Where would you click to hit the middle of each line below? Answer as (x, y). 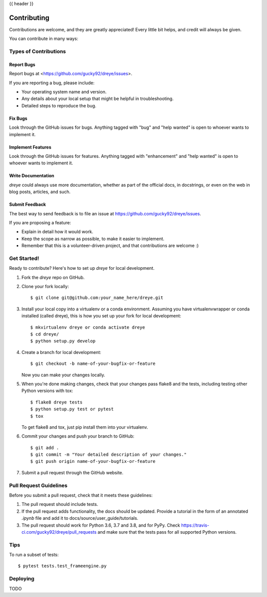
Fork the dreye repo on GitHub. (53, 277)
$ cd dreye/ (45, 334)
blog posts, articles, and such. (40, 192)
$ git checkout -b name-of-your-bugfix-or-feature (93, 364)
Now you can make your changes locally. (63, 375)
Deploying (22, 579)
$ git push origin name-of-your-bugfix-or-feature (93, 461)
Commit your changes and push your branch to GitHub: (78, 436)
